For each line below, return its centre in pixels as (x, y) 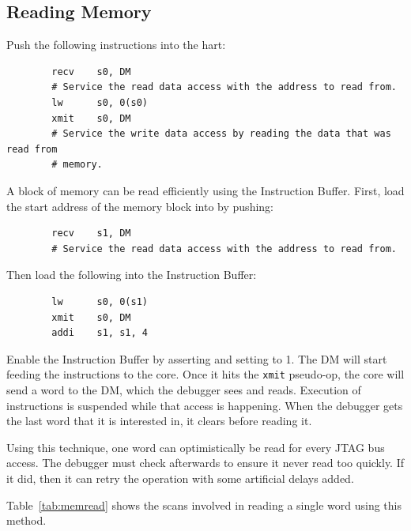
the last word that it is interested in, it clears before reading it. (159, 421)
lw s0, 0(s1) (100, 301)
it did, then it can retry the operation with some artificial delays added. (180, 478)
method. (26, 520)
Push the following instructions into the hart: (116, 45)
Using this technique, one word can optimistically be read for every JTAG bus (196, 447)
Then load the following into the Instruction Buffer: (132, 275)
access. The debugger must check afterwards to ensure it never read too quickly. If (205, 463)
